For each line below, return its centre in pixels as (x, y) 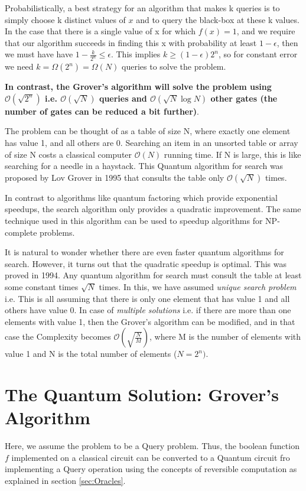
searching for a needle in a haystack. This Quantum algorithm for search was (144, 166)
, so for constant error (258, 54)
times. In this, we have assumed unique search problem (198, 286)
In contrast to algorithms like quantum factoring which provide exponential (141, 197)
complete (21, 232)
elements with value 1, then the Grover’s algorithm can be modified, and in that (150, 321)
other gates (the (244, 98)
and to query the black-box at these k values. (218, 19)
